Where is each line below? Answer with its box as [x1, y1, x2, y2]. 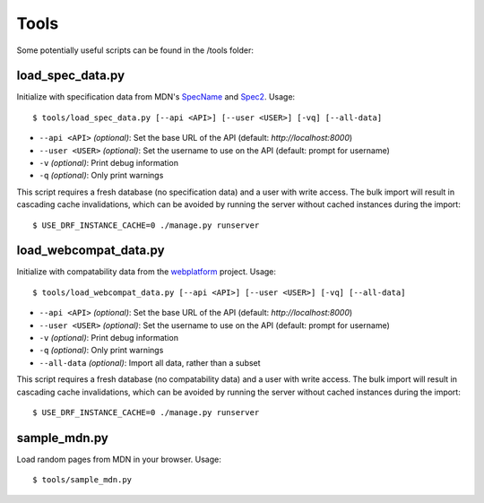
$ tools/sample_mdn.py [32, 475, 133, 485]
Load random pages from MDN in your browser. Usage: [16, 454, 221, 464]
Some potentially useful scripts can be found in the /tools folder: [16, 45, 255, 56]
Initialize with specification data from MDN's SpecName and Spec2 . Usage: [16, 91, 296, 102]
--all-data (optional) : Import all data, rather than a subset [39, 357, 261, 368]
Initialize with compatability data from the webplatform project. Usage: [16, 266, 277, 277]
